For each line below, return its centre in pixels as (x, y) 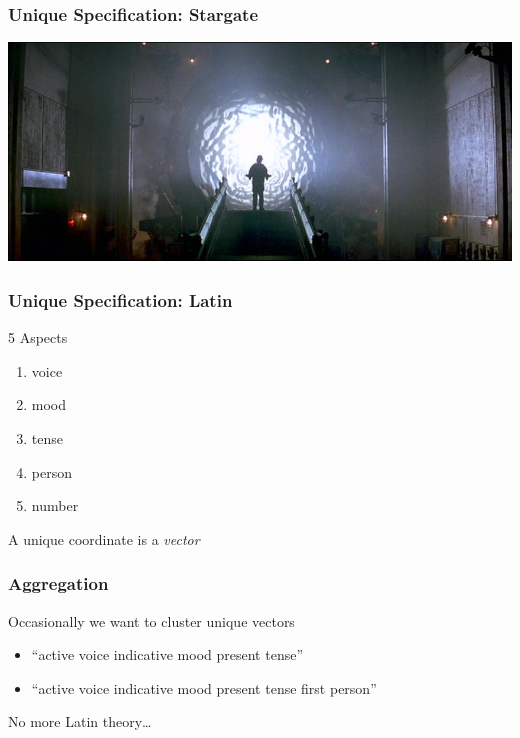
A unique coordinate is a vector (104, 538)
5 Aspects (38, 337)
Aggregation (58, 583)
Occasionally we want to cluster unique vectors (151, 620)
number (55, 505)
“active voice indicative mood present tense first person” (204, 687)
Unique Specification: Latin (120, 299)
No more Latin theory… (80, 721)
